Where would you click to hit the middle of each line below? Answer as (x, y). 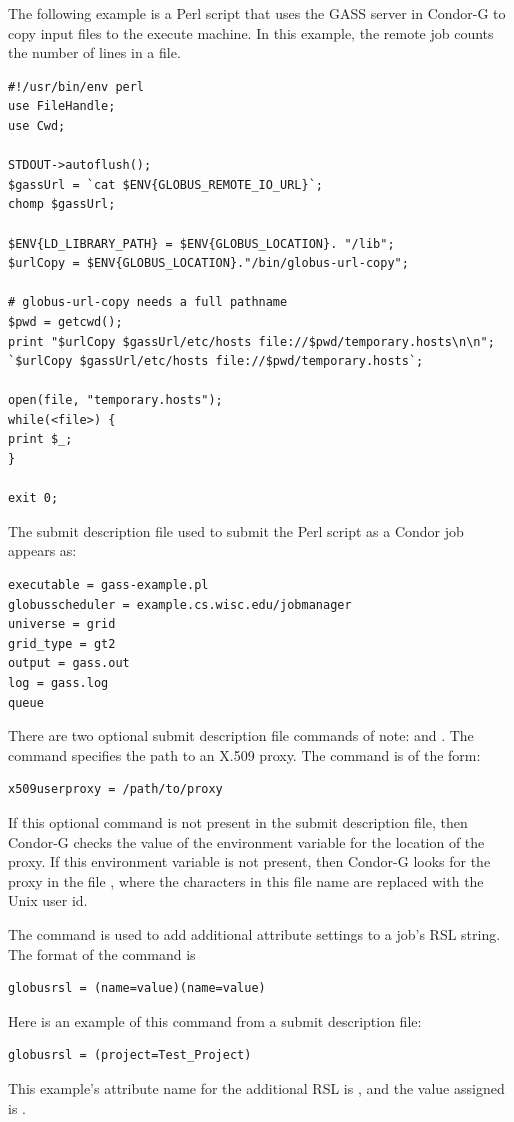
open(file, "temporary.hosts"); (115, 400)
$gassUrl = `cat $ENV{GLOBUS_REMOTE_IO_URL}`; (165, 184)
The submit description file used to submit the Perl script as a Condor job (236, 530)
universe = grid (62, 624)
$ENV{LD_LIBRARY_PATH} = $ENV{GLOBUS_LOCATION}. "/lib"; (201, 243)
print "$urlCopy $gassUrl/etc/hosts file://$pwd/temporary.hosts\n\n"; (251, 341)
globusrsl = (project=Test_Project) (130, 1055)
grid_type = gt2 (62, 643)
